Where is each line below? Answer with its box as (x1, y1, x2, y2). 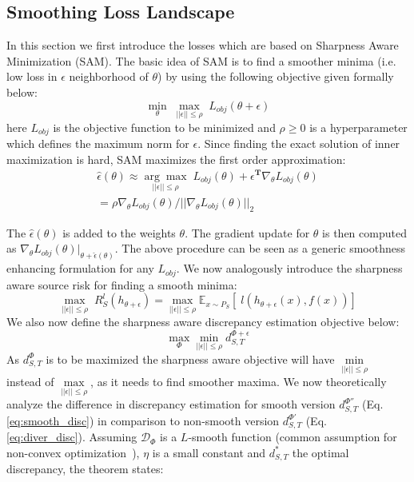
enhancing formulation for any (6, 260, 154, 277)
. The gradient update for (185, 224, 310, 241)
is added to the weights (62, 224, 176, 241)
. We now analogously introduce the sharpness (176, 260, 403, 277)
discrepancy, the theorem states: (6, 460, 164, 477)
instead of (6, 373, 54, 390)
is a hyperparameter (309, 118, 408, 135)
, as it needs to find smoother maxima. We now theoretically (90, 373, 387, 390)
